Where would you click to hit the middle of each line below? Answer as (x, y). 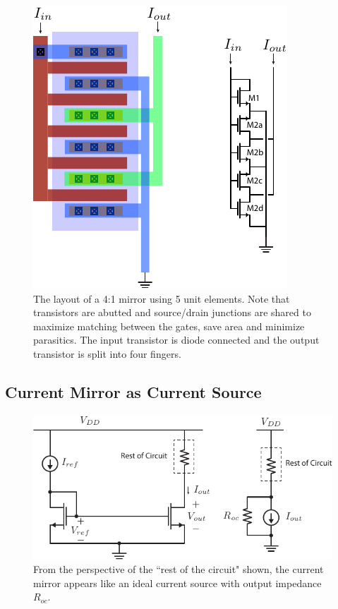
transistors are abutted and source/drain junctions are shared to (172, 312)
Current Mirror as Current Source (133, 391)
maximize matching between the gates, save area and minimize (169, 326)
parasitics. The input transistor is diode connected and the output (176, 340)
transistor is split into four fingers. (107, 353)
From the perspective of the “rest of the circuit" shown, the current (179, 569)
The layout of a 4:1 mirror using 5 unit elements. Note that (162, 298)
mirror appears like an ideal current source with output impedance (177, 583)
